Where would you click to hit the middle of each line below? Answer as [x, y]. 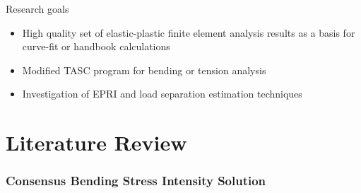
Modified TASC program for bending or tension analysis [144, 70]
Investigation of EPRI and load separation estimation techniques [162, 94]
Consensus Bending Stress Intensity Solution [136, 181]
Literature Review [96, 142]
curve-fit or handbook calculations [96, 46]
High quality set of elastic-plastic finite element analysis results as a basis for [189, 32]
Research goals [37, 8]
